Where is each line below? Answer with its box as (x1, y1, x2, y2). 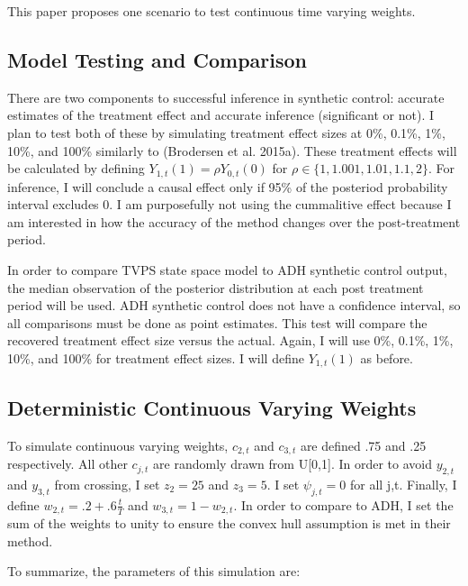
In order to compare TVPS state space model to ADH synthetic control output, (7, 261, 447, 279)
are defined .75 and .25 (300, 435, 427, 454)
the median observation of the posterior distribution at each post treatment (7, 278, 424, 297)
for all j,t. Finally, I (349, 474, 457, 493)
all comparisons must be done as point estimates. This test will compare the (7, 313, 427, 332)
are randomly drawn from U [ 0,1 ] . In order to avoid (153, 454, 432, 473)
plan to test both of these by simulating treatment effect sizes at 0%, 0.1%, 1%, (7, 123, 445, 142)
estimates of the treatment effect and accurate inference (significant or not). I (7, 105, 434, 124)
